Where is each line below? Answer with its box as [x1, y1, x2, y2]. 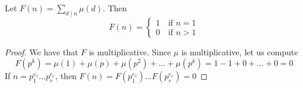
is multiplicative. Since [88, 45, 171, 58]
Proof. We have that [5, 45, 78, 58]
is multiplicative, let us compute [181, 45, 298, 58]
